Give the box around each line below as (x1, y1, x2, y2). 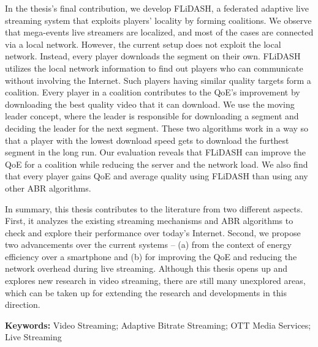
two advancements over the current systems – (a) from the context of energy (5, 238, 292, 251)
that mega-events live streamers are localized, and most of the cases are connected (5, 26, 314, 39)
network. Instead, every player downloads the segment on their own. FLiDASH (5, 50, 301, 62)
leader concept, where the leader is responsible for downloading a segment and (5, 110, 299, 122)
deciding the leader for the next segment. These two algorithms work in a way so (5, 121, 309, 134)
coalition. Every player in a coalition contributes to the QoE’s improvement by (5, 86, 300, 99)
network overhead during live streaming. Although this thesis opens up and (5, 262, 288, 275)
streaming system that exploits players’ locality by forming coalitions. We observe (5, 13, 312, 26)
